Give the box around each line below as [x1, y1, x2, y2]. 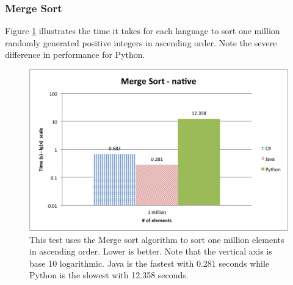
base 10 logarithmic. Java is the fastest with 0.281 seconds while [29, 256, 270, 269]
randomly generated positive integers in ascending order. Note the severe [5, 36, 277, 49]
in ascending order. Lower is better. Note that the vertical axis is [29, 245, 272, 258]
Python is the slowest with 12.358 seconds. [29, 269, 189, 281]
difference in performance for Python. [5, 48, 145, 61]
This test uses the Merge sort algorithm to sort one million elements [29, 233, 284, 245]
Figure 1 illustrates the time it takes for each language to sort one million [5, 24, 280, 37]
